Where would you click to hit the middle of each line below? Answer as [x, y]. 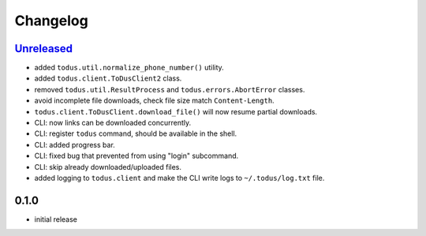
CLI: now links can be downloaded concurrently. [113, 123]
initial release [56, 219]
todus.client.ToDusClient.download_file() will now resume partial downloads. [176, 111]
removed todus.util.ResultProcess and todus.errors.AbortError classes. [170, 89]
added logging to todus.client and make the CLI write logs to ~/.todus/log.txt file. [179, 178]
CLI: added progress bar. [75, 144]
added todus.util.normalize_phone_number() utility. [129, 68]
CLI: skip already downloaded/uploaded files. [108, 167]
